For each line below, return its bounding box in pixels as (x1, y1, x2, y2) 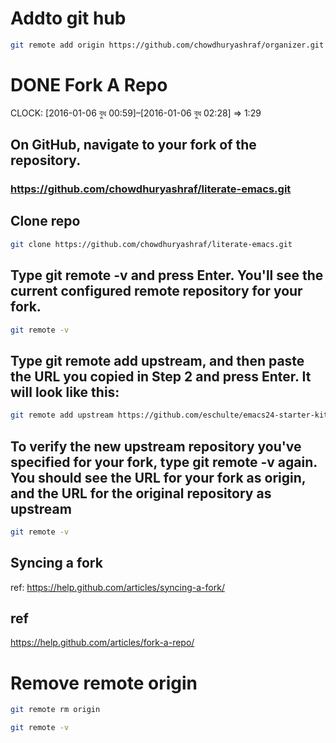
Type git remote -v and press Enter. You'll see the (10, 267, 324, 284)
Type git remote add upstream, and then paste (10, 352, 305, 369)
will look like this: (10, 383, 120, 401)
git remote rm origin (10, 705, 101, 715)
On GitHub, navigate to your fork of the (10, 137, 257, 154)
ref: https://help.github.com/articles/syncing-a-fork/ (10, 581, 225, 593)
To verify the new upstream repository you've (10, 438, 302, 455)
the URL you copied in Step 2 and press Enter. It (10, 368, 312, 385)
